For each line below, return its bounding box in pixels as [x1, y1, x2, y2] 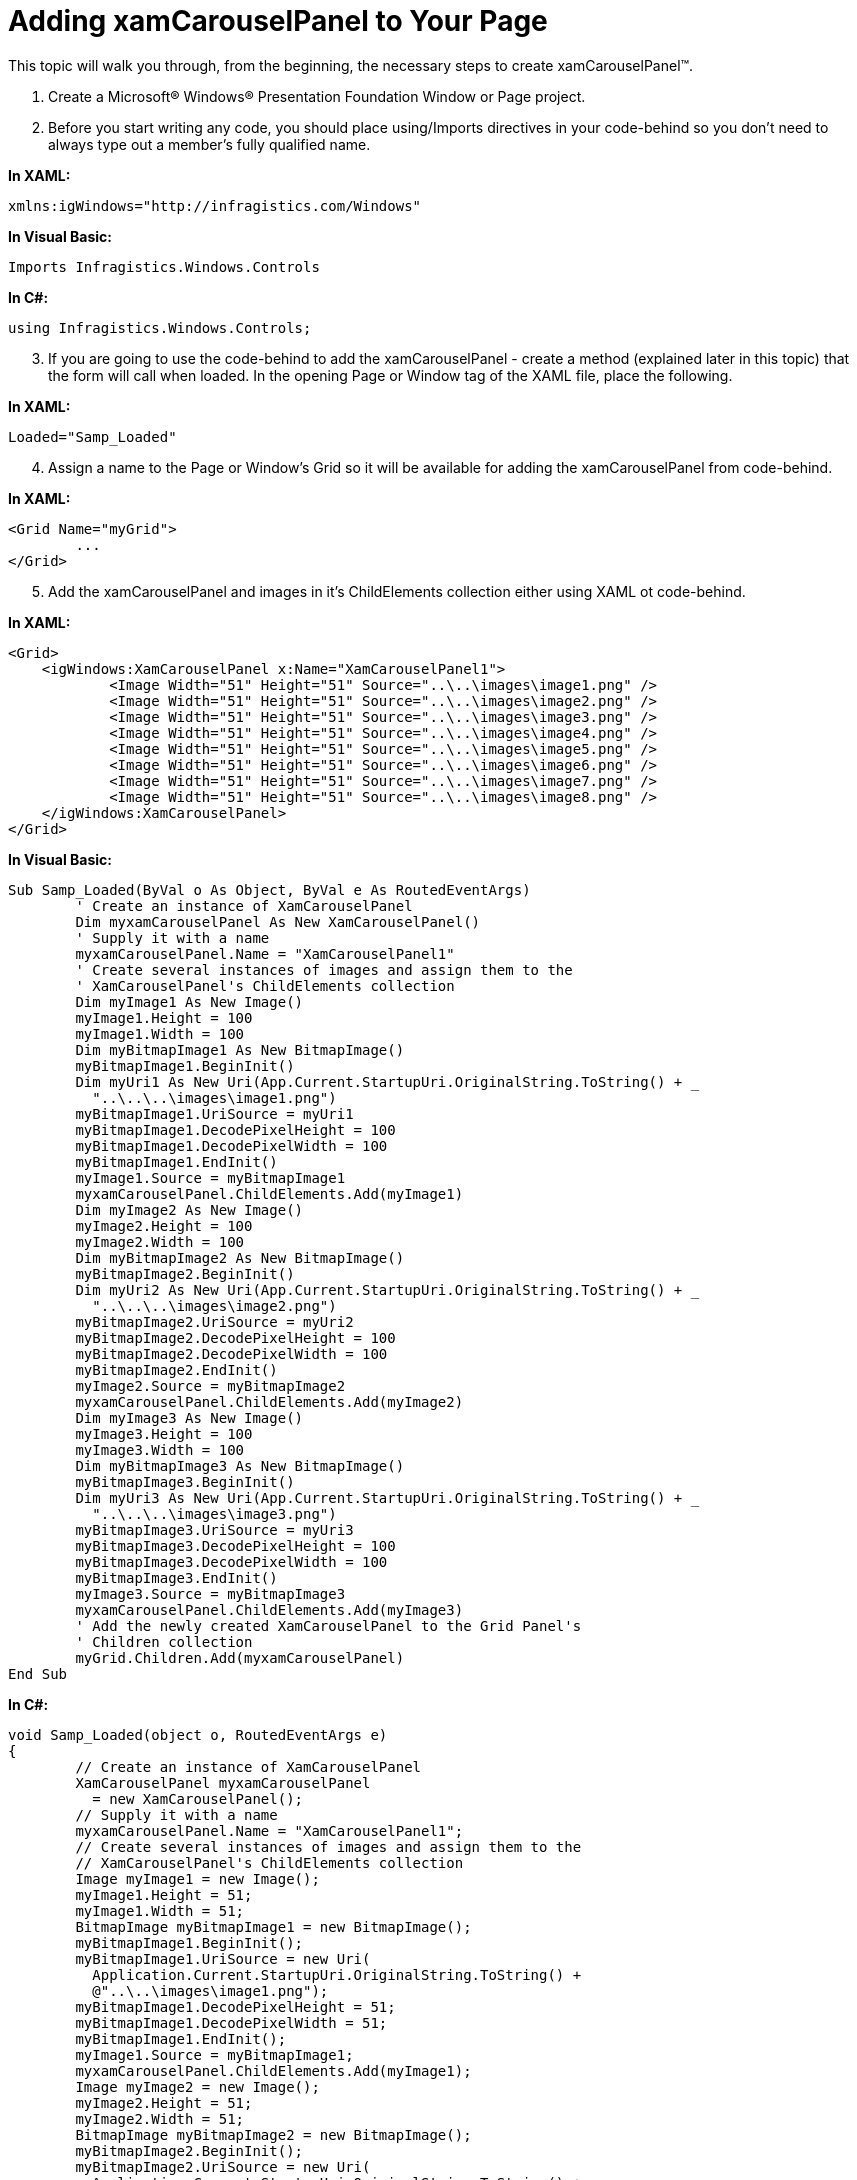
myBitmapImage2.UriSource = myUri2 [75, 1313, 354, 1330]
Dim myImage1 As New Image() [75, 993, 304, 1010]
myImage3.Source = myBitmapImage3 [75, 1585, 346, 1602]
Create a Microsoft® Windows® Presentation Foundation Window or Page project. [48, 87, 586, 105]
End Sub [8, 1665, 68, 1682]
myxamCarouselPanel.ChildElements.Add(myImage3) [75, 1601, 464, 1618]
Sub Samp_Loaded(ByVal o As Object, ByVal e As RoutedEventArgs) [8, 881, 531, 898]
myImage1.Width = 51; [75, 1902, 245, 1919]
